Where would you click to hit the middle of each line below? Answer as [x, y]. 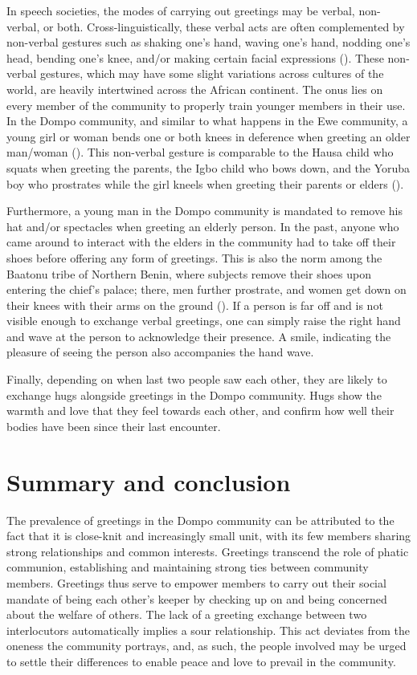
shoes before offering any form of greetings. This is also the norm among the [194, 257]
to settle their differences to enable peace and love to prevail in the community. [201, 661]
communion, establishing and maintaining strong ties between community [188, 567]
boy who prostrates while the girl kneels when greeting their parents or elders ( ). [205, 183]
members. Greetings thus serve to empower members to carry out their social [196, 582]
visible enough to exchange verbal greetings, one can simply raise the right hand [204, 321]
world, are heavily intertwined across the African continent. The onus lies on [195, 89]
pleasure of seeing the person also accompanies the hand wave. [160, 352]
